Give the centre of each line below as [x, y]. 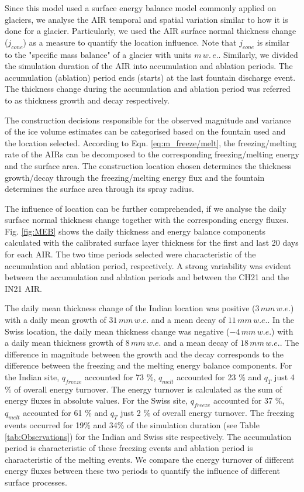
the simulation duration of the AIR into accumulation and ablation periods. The [149, 66]
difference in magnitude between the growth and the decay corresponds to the [144, 354]
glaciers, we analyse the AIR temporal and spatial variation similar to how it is [146, 19]
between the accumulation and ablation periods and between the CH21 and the [147, 277]
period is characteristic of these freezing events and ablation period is [129, 448]
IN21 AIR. [23, 288]
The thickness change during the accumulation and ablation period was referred [148, 89]
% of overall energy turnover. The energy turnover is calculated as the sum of [144, 389]
